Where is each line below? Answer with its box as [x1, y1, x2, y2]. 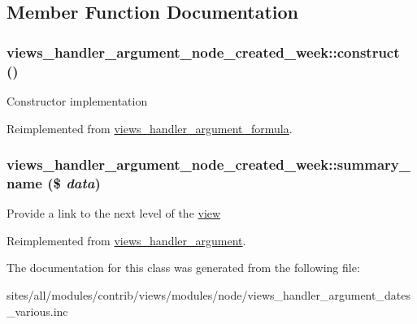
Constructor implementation [7, 92, 148, 109]
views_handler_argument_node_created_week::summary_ [7, 154, 410, 175]
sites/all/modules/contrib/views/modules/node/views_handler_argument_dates [7, 287, 410, 304]
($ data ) [47, 172, 101, 192]
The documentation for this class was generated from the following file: [7, 259, 360, 276]
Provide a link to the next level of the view [7, 205, 221, 222]
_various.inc [7, 302, 68, 319]
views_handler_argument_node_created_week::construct [7, 41, 400, 62]
